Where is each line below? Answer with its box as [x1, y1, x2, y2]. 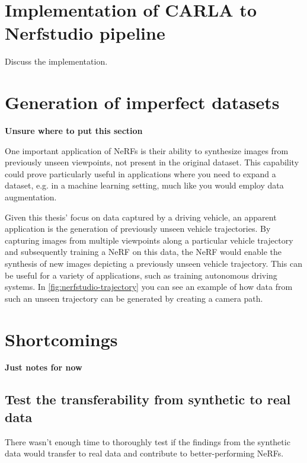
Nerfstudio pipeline [5, 21, 165, 45]
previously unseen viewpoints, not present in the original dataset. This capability [5, 156, 299, 168]
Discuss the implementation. [5, 55, 108, 68]
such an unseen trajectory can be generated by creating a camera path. [5, 292, 263, 304]
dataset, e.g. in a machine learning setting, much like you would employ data [5, 179, 284, 191]
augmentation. [5, 191, 57, 203]
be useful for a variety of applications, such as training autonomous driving [5, 269, 277, 281]
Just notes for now [5, 361, 82, 373]
